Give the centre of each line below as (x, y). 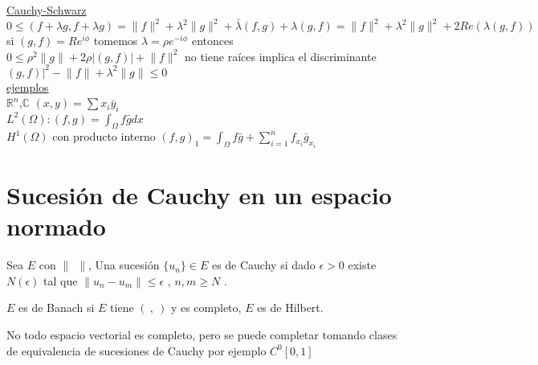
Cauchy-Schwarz (47, 10)
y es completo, (206, 308)
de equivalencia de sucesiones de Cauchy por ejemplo (137, 350)
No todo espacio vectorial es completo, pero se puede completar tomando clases (202, 334)
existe (362, 265)
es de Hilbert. (290, 308)
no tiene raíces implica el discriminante (281, 56)
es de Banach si (57, 308)
